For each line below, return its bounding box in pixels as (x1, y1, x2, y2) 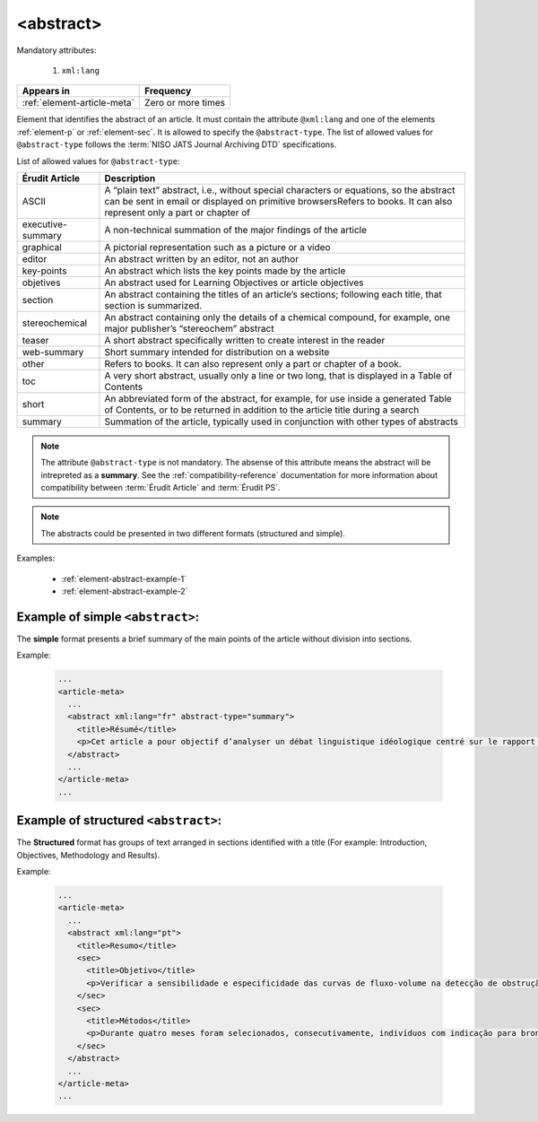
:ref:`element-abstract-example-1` (61, 573, 187, 584)
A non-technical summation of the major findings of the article (104, 223, 368, 236)
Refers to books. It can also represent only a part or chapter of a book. (104, 357, 403, 370)
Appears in (22, 85, 71, 98)
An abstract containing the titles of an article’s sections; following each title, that (104, 288, 443, 300)
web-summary (22, 345, 84, 358)
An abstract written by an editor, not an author (104, 252, 299, 265)
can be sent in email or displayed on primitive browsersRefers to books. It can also (104, 195, 453, 207)
